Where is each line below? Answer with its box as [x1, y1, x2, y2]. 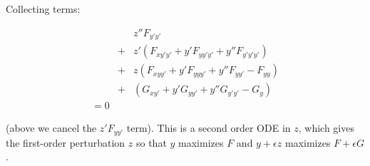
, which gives [298, 120, 354, 135]
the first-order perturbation [6, 135, 125, 150]
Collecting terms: [6, 1, 81, 16]
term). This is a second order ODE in [126, 120, 291, 135]
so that [135, 135, 167, 150]
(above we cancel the [6, 120, 97, 135]
